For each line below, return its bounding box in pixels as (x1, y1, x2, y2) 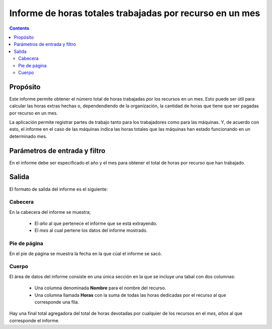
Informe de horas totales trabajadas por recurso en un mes (9, 8, 260, 19)
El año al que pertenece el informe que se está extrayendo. (34, 220, 158, 226)
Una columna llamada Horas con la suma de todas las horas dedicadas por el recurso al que (34, 292, 226, 298)
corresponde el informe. (9, 317, 60, 323)
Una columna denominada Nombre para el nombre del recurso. (34, 285, 166, 291)
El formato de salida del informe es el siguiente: (9, 186, 108, 192)
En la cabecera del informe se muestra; (9, 209, 91, 215)
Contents (9, 25, 30, 31)
